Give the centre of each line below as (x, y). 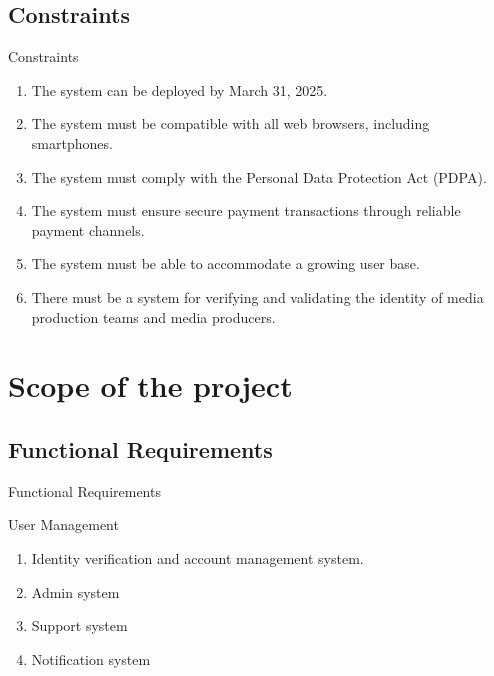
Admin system (75, 591)
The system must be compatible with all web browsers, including (230, 123)
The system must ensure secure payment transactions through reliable (246, 210)
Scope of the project (150, 385)
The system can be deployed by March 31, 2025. (179, 89)
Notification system (91, 658)
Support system (79, 625)
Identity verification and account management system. (197, 557)
